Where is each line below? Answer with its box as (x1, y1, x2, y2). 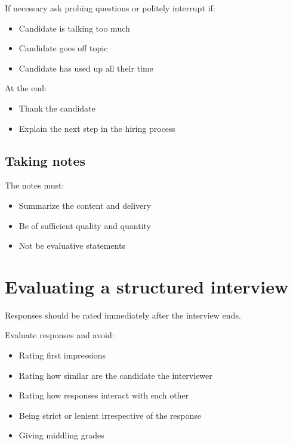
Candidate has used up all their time (18, 61, 153, 74)
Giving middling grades (18, 429, 104, 441)
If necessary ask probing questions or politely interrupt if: (5, 2, 215, 14)
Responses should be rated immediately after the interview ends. (5, 308, 241, 321)
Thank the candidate (18, 101, 95, 114)
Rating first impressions (18, 349, 106, 361)
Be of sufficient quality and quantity (18, 219, 151, 231)
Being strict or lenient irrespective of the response (18, 409, 201, 421)
